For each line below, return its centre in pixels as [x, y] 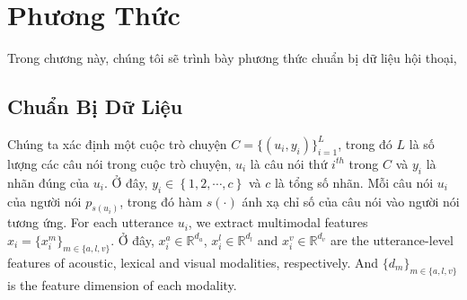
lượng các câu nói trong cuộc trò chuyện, [119, 163]
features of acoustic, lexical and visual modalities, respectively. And [193, 262]
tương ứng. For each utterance [91, 222]
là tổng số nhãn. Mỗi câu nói [354, 182]
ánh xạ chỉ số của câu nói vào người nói [351, 201]
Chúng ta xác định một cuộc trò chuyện [117, 143]
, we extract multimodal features [278, 222]
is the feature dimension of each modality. [122, 284]
